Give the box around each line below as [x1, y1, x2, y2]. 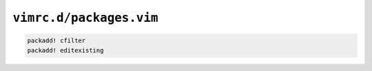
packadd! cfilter [27, 37, 86, 44]
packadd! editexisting [27, 46, 104, 54]
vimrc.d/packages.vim [12, 10, 158, 25]
